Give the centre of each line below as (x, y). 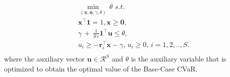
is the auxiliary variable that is (179, 59)
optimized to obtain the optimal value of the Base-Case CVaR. (101, 68)
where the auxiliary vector (45, 59)
